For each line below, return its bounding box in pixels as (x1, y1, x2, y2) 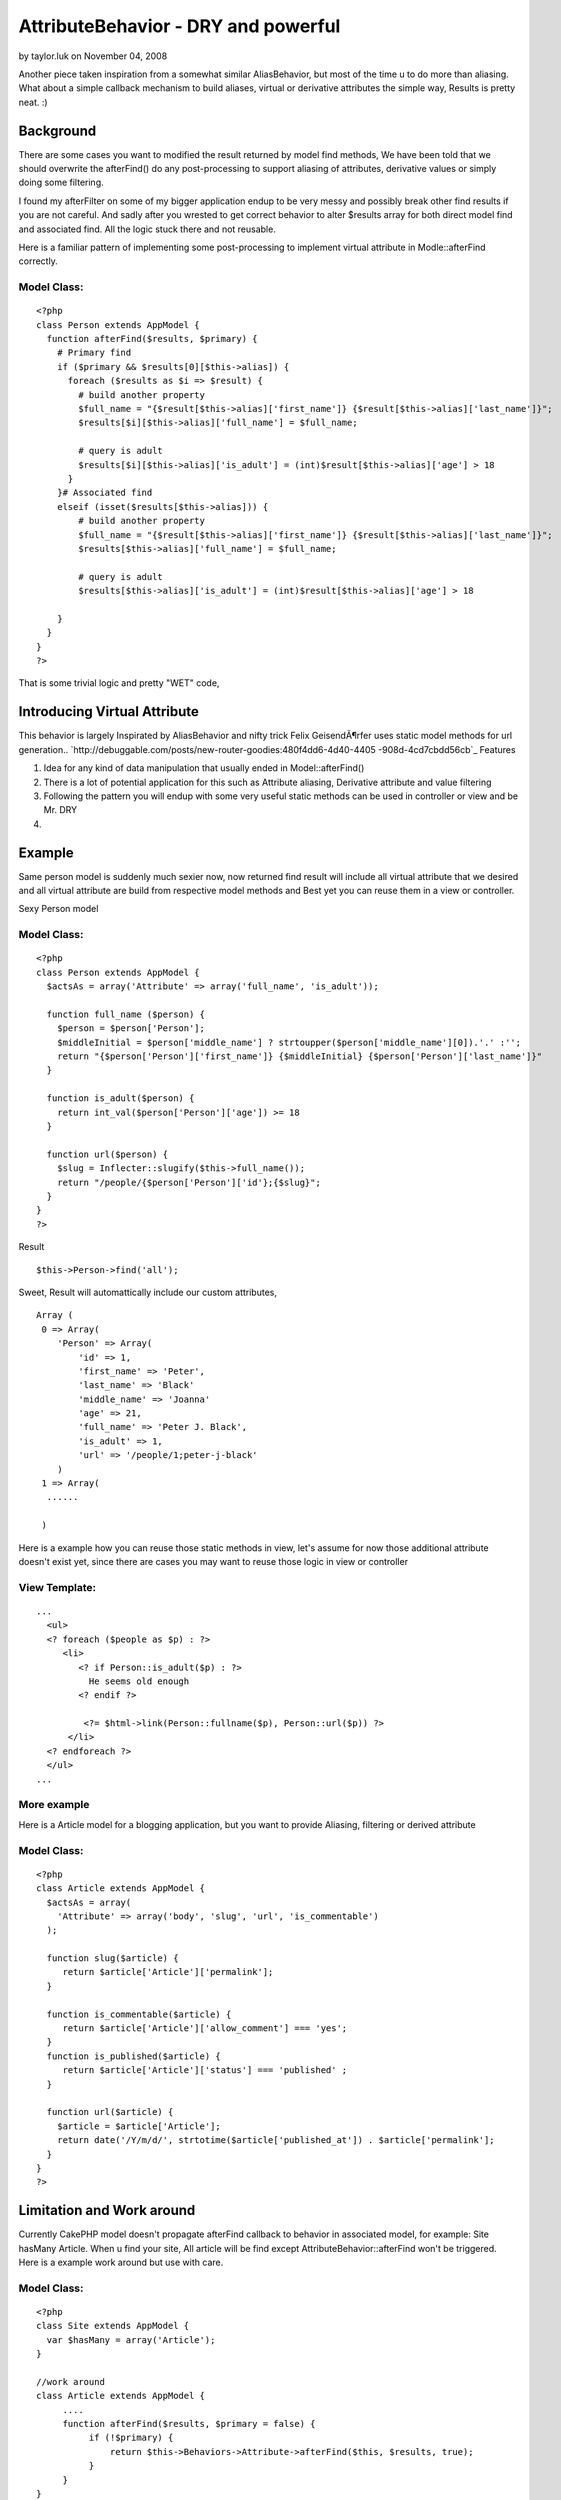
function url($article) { (46, 2106, 174, 2118)
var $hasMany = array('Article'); (46, 2334, 216, 2345)
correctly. (18, 255, 59, 267)
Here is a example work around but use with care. (18, 2256, 224, 2268)
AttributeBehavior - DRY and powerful (18, 15, 341, 37)
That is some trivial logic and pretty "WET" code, (18, 677, 220, 689)
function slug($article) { (46, 1953, 179, 1964)
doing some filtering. (18, 176, 104, 189)
